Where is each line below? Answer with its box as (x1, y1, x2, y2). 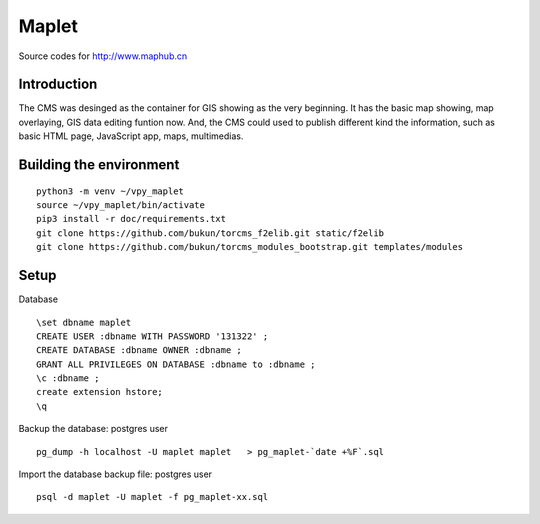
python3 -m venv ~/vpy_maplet (36, 185, 185, 197)
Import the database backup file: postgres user (18, 468, 213, 480)
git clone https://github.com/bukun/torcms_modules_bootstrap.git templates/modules (36, 241, 464, 253)
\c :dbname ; (36, 373, 100, 384)
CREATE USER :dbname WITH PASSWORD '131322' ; (36, 330, 269, 342)
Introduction (18, 76, 98, 93)
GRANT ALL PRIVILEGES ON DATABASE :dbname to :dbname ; (36, 358, 316, 370)
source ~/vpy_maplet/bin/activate (36, 200, 205, 211)
